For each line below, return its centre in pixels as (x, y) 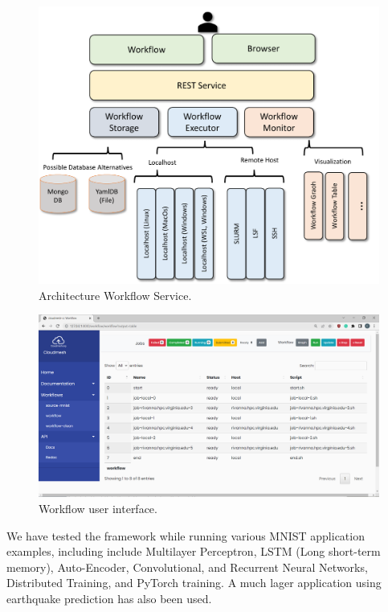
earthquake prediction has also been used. (109, 598)
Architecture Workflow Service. (115, 295)
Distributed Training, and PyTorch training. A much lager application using (194, 583)
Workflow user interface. (98, 508)
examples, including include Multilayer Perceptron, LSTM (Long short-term (194, 551)
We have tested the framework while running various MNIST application (186, 535)
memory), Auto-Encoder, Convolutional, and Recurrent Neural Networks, (187, 567)
